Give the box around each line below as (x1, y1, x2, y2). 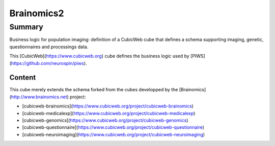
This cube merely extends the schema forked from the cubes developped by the (9, 87, 178, 93)
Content (9, 74, 36, 82)
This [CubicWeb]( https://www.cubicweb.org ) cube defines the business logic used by (9, 53, 189, 59)
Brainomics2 (9, 8, 64, 19)
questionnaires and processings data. (9, 44, 89, 50)
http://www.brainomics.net (11, 94, 67, 100)
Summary (9, 22, 43, 31)
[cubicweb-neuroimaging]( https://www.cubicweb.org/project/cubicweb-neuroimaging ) (22, 131, 205, 137)
